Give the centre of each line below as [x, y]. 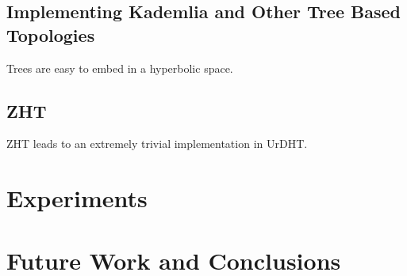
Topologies [51, 34]
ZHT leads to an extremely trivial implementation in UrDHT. [157, 144]
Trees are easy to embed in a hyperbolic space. [120, 68]
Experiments [77, 198]
